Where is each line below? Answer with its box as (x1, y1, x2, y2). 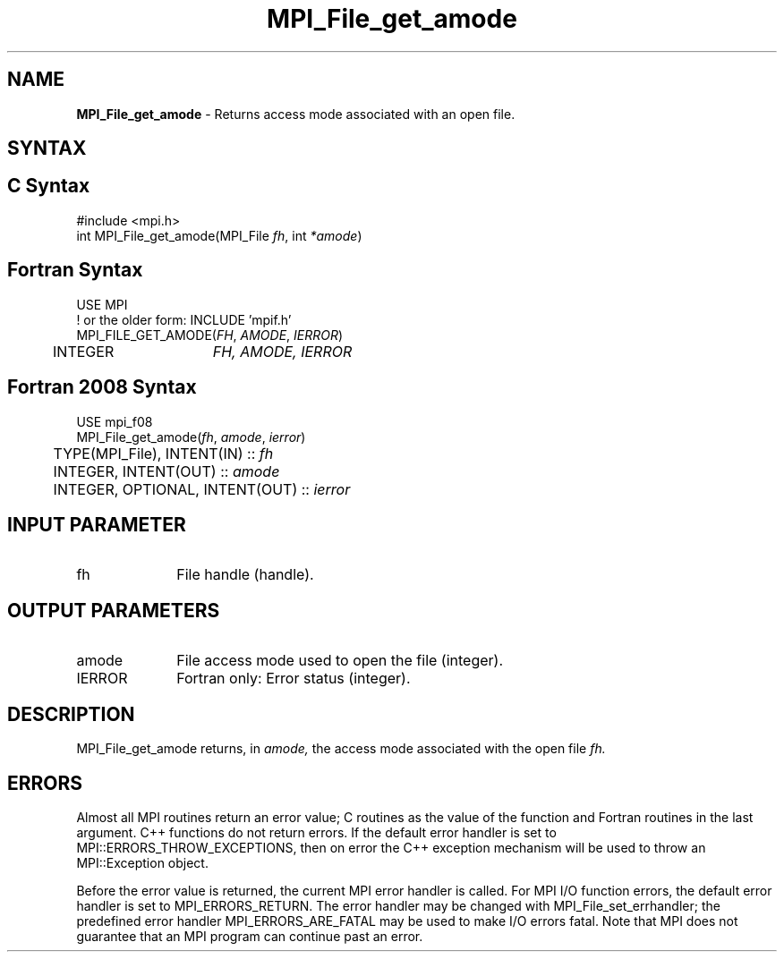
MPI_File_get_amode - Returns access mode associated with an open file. (76, 106, 516, 122)
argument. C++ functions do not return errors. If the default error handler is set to (76, 824, 557, 840)
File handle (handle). (176, 565, 314, 584)
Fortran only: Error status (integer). (176, 669, 411, 688)
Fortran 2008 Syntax (7, 376, 197, 399)
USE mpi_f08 (76, 413, 153, 429)
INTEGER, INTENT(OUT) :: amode (53, 462, 280, 480)
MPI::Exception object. (76, 854, 209, 870)
